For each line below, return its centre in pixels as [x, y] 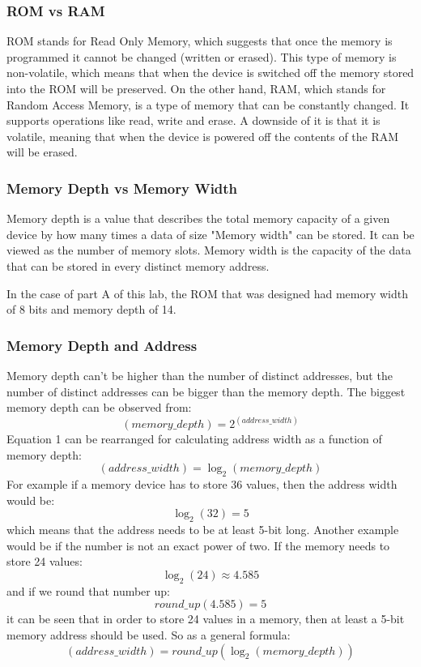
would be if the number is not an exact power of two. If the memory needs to [198, 545]
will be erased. [42, 152]
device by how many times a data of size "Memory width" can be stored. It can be [210, 234]
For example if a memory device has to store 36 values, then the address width [202, 484]
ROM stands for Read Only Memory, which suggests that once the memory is [200, 41]
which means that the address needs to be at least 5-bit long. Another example [203, 530]
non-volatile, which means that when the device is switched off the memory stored [210, 73]
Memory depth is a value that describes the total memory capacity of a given [198, 218]
